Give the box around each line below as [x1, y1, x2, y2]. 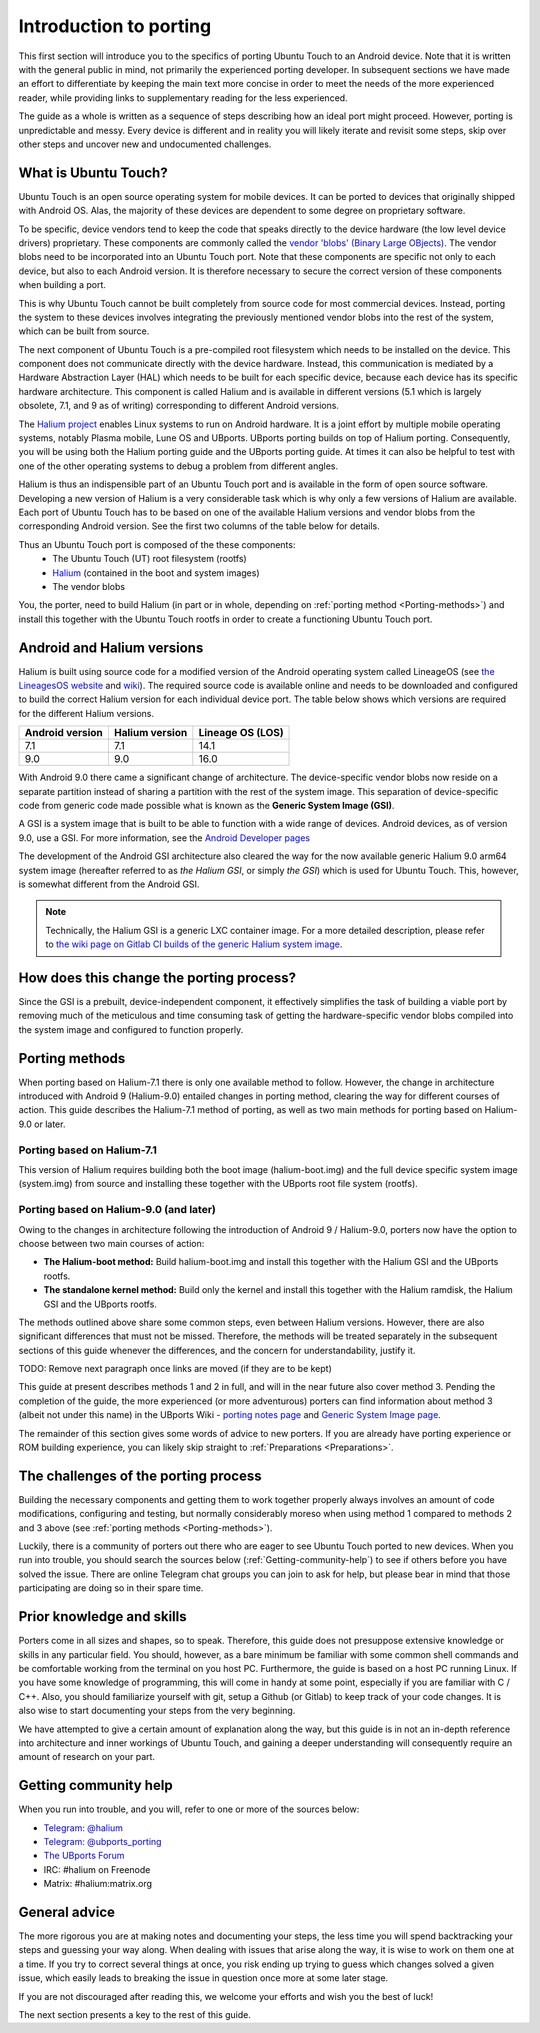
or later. [33, 1118, 66, 1130]
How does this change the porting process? [18, 969, 297, 986]
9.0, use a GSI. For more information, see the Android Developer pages [18, 831, 310, 844]
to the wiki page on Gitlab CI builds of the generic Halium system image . [45, 938, 343, 950]
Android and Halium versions [18, 639, 204, 656]
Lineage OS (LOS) [198, 726, 284, 740]
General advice [18, 1903, 115, 1920]
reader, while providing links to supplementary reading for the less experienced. [18, 91, 349, 104]
